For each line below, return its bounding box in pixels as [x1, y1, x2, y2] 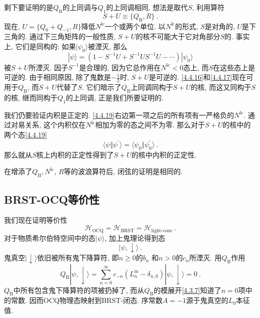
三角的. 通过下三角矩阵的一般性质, [4, 31, 116, 42]
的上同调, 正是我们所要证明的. [66, 92, 164, 102]
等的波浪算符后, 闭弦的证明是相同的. [64, 166, 183, 177]
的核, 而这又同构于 [190, 82, 251, 92]
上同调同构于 [131, 82, 173, 92]
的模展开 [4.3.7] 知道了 [154, 284, 221, 295]
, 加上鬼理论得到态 [104, 232, 166, 243]
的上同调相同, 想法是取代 [106, 2, 188, 12]
